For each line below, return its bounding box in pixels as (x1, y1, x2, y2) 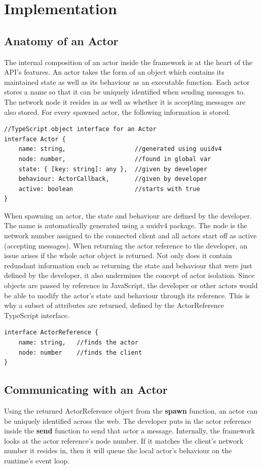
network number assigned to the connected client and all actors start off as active (4, 230, 257, 241)
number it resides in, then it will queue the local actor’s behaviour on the (4, 445, 232, 456)
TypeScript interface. (4, 309, 69, 320)
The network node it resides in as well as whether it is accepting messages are (4, 96, 246, 107)
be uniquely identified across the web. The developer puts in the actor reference (4, 415, 251, 426)
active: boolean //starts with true (18, 185, 200, 193)
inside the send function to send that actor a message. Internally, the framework (4, 425, 255, 436)
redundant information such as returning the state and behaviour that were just (4, 260, 252, 270)
